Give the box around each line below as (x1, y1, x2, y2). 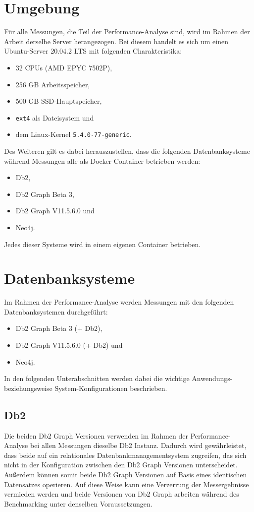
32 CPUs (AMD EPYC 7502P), (15, 62, 112, 72)
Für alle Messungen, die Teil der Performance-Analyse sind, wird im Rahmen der (4, 26, 250, 37)
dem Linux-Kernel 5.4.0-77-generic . (15, 129, 132, 139)
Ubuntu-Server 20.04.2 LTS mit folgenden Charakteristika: (4, 46, 182, 56)
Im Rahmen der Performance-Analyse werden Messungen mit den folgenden (4, 297, 234, 307)
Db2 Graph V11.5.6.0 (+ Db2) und (15, 340, 123, 350)
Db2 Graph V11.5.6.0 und (15, 205, 95, 216)
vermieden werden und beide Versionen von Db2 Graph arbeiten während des (4, 489, 239, 499)
